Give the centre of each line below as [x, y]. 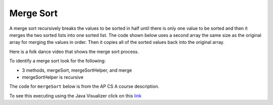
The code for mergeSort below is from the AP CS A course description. [84, 86]
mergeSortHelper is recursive [53, 77]
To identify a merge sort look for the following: [58, 61]
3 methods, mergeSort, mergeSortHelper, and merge [77, 70]
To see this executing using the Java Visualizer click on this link [75, 95]
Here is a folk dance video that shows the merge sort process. [74, 51]
